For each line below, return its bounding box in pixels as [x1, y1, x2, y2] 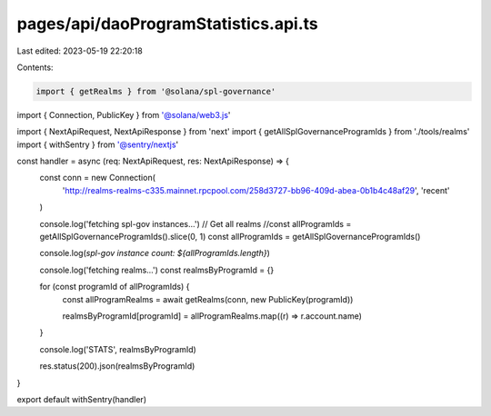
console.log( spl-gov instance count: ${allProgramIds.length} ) [39, 248, 270, 259]
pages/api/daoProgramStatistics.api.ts [16, 14, 318, 34]
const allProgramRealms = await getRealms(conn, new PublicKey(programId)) [62, 293, 354, 304]
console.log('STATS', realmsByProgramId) [39, 343, 197, 354]
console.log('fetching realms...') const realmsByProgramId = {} [39, 264, 275, 275]
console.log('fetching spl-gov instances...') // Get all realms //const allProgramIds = [39, 218, 352, 229]
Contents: [16, 62, 54, 73]
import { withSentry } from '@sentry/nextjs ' [16, 139, 179, 150]
